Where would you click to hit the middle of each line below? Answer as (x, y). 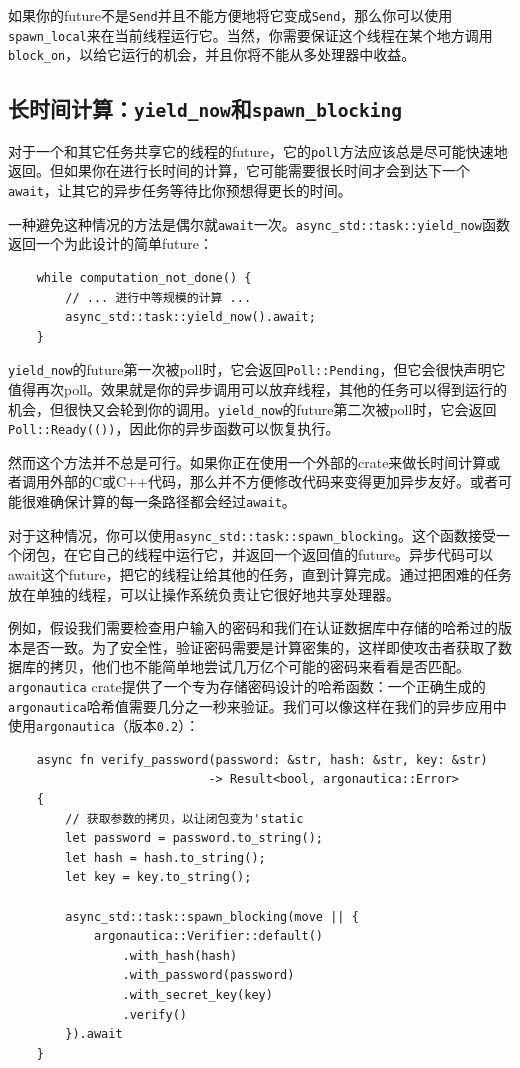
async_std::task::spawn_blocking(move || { (212, 916)
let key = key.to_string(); (158, 877)
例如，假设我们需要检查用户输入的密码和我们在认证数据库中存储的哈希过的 (253, 627)
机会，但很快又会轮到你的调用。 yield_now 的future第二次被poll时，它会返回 (252, 408)
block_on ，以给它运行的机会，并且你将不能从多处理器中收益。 (212, 54)
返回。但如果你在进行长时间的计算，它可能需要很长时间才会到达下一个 (239, 170)
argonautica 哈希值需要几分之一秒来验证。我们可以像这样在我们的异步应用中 (257, 705)
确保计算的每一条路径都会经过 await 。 (172, 501)
